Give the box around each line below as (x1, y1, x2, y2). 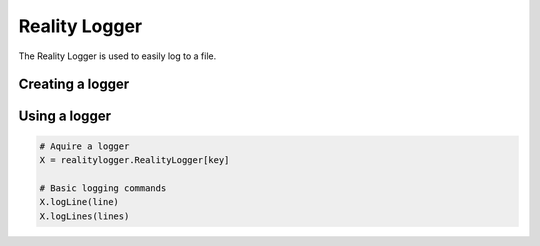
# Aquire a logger (39, 140, 130, 152)
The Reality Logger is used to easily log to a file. (18, 50, 217, 62)
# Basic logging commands (39, 182, 167, 194)
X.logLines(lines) (39, 210, 130, 222)
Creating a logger (18, 76, 130, 93)
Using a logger (18, 108, 112, 125)
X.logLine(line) (39, 196, 120, 208)
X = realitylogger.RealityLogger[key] (39, 154, 230, 165)
